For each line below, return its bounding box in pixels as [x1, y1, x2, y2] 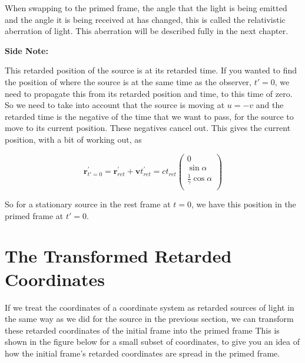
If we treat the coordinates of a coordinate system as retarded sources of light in [5, 301, 294, 313]
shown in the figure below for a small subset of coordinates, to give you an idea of [5, 335, 300, 348]
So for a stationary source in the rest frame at [5, 198, 171, 210]
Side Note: [5, 44, 48, 56]
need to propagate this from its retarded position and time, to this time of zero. [5, 87, 293, 99]
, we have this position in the [191, 198, 296, 210]
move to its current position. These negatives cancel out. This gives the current [5, 122, 291, 134]
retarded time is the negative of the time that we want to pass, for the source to [5, 110, 294, 122]
